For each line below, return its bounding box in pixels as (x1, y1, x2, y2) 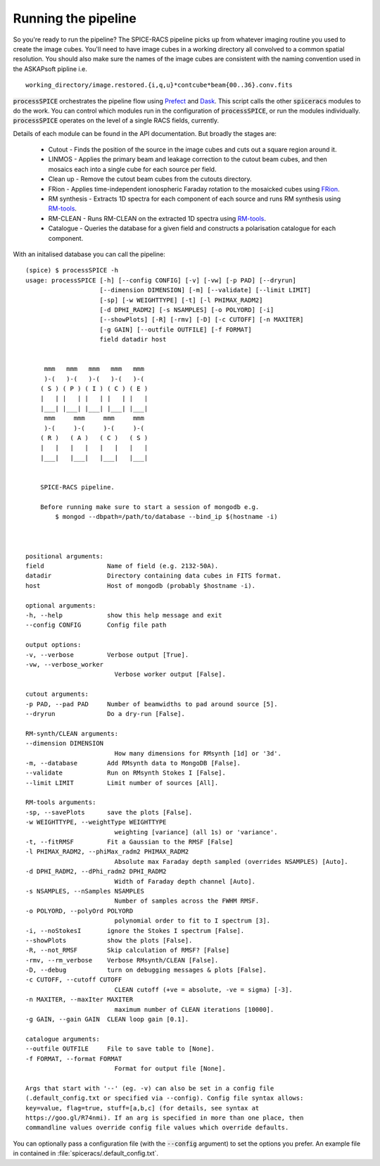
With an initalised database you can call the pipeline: (13, 250, 165, 258)
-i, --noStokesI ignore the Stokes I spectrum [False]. (25, 927, 245, 934)
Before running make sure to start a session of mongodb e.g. (39, 503, 260, 510)
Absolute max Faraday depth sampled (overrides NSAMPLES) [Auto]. (114, 858, 348, 865)
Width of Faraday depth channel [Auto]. (114, 877, 256, 885)
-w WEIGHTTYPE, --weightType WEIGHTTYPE (25, 818, 167, 827)
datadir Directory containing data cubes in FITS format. (25, 572, 281, 580)
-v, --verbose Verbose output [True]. (25, 651, 189, 658)
